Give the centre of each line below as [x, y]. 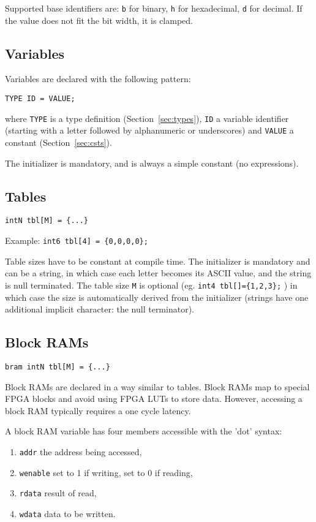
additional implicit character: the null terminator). [100, 309]
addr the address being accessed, [81, 451]
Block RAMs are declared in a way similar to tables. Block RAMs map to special [157, 386]
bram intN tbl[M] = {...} [58, 367]
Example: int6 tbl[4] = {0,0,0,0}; [77, 240]
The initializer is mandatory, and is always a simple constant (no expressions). [152, 163]
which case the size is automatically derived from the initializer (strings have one [157, 297]
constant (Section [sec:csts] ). [58, 142]
